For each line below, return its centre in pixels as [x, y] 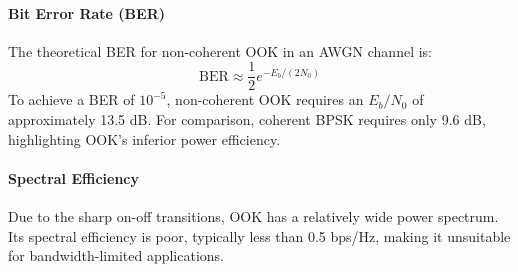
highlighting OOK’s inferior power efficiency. [144, 138]
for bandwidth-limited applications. [116, 255]
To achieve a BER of [71, 99]
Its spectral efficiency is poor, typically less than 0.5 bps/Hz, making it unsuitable [259, 235]
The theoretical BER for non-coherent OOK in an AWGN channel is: [220, 50]
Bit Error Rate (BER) [86, 12]
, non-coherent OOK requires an [265, 99]
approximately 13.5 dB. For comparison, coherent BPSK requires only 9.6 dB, [247, 119]
